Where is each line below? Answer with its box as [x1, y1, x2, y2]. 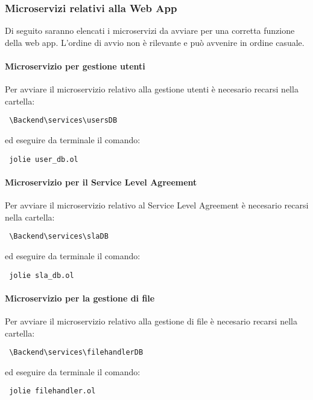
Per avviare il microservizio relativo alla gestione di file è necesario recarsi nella [5, 314, 297, 327]
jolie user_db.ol [9, 155, 78, 164]
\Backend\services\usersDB [9, 116, 118, 125]
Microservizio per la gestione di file [5, 291, 155, 304]
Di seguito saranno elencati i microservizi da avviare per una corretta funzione [5, 24, 295, 37]
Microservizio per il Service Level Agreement [5, 175, 197, 188]
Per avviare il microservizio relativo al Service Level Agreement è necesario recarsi [5, 199, 309, 211]
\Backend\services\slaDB [9, 232, 109, 241]
